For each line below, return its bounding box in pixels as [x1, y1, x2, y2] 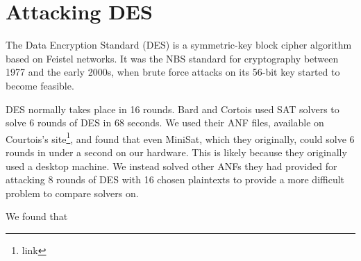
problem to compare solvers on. [6, 185, 139, 200]
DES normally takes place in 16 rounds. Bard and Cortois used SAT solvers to [6, 101, 339, 116]
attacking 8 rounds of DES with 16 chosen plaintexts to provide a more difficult [6, 172, 345, 187]
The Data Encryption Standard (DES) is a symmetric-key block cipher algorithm [6, 37, 352, 52]
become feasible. [6, 78, 74, 92]
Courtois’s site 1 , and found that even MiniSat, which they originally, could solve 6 [6, 129, 355, 146]
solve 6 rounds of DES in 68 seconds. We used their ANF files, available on [6, 115, 324, 130]
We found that [6, 209, 68, 224]
